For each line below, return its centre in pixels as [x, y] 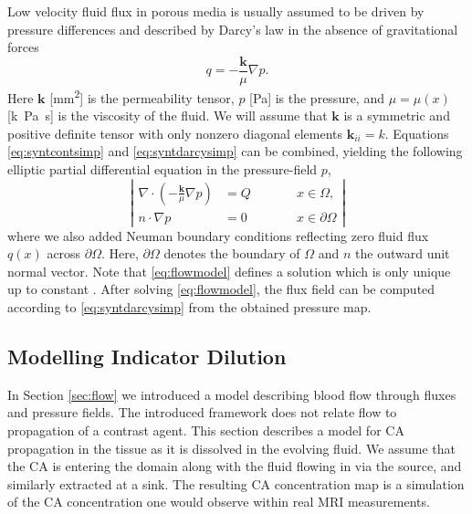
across [64, 253]
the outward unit [403, 253]
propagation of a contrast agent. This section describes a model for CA [206, 430]
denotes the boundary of [232, 253]
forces [23, 47]
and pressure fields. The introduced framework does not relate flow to [202, 412]
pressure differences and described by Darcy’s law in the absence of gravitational [233, 29]
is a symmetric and [397, 115]
